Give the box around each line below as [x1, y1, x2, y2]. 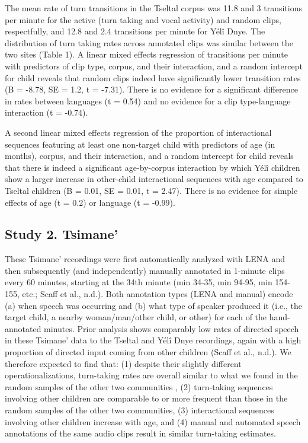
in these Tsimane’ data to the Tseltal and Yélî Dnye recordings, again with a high [5, 334, 301, 346]
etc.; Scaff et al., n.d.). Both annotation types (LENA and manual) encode [22, 288, 293, 300]
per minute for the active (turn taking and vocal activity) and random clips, [5, 13, 281, 26]
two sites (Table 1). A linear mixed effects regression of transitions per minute [5, 48, 288, 60]
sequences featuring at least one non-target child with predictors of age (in [5, 138, 275, 150]
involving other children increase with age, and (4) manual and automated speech [5, 415, 301, 428]
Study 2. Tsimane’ [5, 225, 118, 243]
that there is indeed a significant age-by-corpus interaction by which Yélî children [5, 161, 300, 173]
